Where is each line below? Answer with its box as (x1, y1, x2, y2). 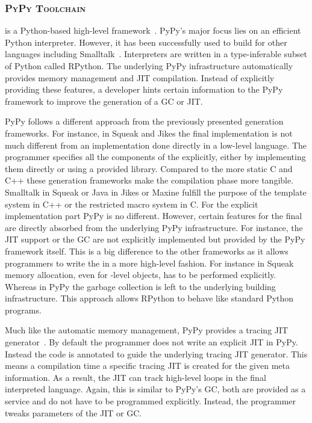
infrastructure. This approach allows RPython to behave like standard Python (5, 292, 294, 304)
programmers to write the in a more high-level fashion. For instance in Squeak (5, 256, 294, 269)
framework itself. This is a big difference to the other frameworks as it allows (5, 244, 289, 257)
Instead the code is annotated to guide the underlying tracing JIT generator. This (5, 347, 308, 360)
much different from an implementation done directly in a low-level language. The (5, 138, 307, 151)
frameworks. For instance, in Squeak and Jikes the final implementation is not (5, 126, 293, 139)
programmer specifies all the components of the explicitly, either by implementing (5, 150, 306, 163)
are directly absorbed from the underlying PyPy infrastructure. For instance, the (5, 221, 303, 233)
